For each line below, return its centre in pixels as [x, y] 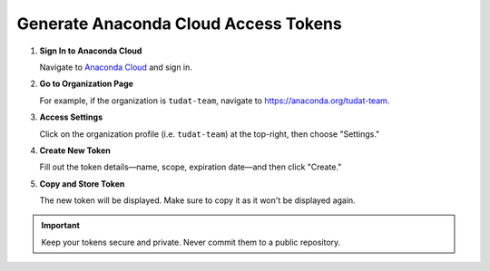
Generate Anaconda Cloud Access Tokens [179, 24]
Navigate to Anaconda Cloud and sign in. [116, 67]
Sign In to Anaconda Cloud [91, 51]
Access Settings [71, 117]
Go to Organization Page [86, 84]
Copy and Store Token [82, 184]
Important [61, 226]
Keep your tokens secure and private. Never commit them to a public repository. [191, 242]
